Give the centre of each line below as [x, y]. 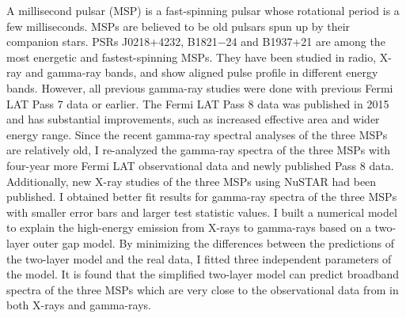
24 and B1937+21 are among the [305, 42]
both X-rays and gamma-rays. [79, 305]
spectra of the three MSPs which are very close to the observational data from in [203, 289]
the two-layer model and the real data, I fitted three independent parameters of [199, 258]
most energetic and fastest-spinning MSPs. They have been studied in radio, [192, 57]
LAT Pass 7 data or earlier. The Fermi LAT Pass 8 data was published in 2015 [198, 103]
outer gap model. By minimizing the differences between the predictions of [214, 242]
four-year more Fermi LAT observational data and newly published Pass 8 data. [200, 165]
